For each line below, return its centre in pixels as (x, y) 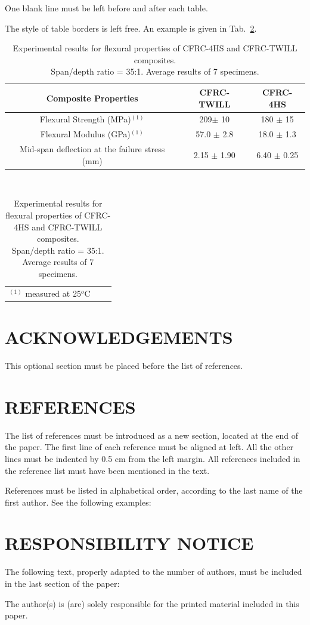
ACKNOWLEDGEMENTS (119, 337)
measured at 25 (53, 293)
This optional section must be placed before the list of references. (124, 365)
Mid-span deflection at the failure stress (92, 149)
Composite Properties (92, 98)
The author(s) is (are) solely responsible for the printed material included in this (152, 603)
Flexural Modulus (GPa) (85, 134)
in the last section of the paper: (62, 583)
